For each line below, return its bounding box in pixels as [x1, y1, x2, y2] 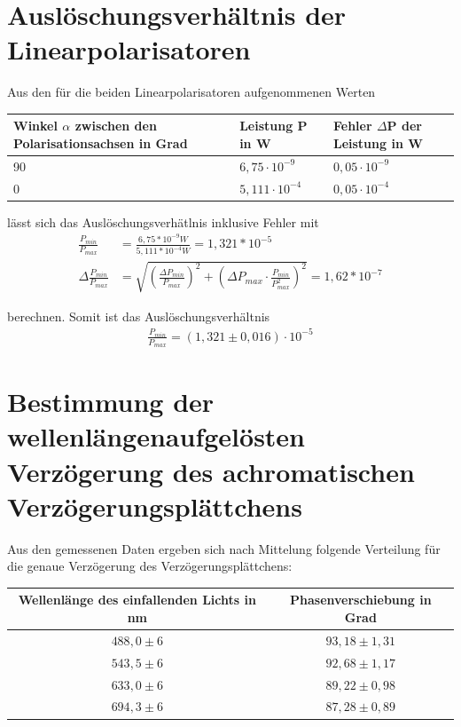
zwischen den [74, 116, 157, 135]
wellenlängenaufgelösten [7, 418, 306, 454]
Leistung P [239, 116, 308, 135]
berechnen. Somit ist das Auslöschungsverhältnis [7, 306, 270, 325]
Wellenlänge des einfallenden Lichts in [18, 590, 256, 609]
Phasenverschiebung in [290, 590, 432, 609]
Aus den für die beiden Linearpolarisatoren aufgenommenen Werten [7, 83, 376, 101]
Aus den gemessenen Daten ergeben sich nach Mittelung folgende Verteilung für [7, 539, 441, 557]
